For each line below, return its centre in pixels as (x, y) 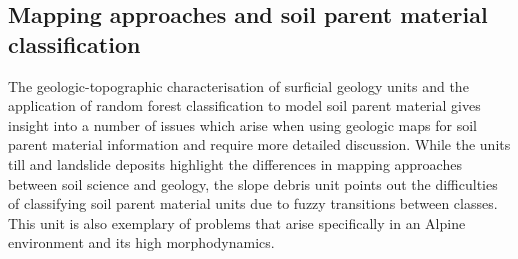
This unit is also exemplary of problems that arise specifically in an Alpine (237, 222)
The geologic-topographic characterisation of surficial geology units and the (238, 85)
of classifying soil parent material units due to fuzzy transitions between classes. (253, 203)
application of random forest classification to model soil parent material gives (244, 105)
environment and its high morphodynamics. (141, 242)
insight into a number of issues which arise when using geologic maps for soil (242, 124)
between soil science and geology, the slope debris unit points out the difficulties (253, 183)
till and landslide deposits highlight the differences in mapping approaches (235, 163)
